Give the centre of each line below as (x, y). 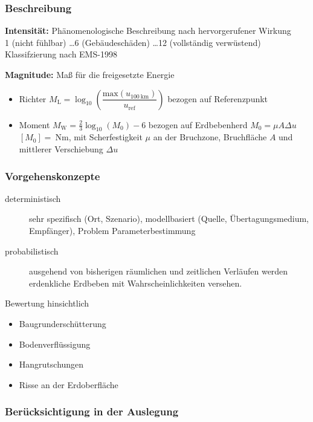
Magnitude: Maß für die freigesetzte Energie (90, 74)
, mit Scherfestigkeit (105, 137)
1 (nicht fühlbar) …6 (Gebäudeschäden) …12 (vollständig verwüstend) (133, 42)
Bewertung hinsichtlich (47, 303)
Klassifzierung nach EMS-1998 (61, 54)
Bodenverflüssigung (55, 344)
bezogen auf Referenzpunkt (218, 98)
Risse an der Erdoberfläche (69, 384)
